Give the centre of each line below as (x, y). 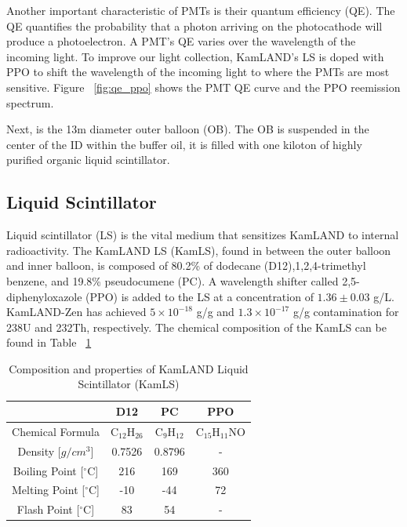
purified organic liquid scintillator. (88, 160)
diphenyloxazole (44, 296)
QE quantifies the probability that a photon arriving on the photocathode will (194, 25)
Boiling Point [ (48, 470)
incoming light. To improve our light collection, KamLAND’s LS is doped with (195, 56)
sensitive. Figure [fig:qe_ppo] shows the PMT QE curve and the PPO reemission (203, 87)
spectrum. (30, 102)
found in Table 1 (49, 342)
